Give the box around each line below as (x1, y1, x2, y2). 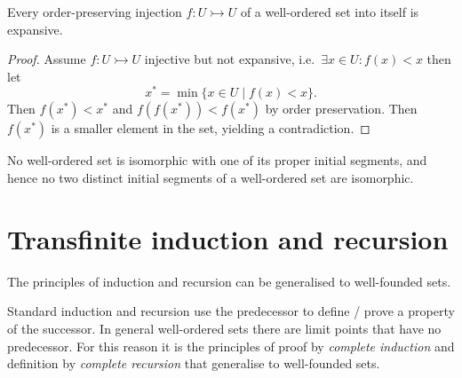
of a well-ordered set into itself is (240, 3, 419, 20)
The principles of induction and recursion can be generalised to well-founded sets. (7, 272, 451, 290)
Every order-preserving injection (7, 3, 182, 20)
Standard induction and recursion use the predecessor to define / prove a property (7, 302, 455, 320)
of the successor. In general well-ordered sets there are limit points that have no (7, 319, 442, 337)
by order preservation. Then (265, 99, 418, 118)
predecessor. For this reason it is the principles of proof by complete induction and (7, 336, 455, 355)
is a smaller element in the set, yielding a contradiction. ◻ (51, 119, 370, 138)
